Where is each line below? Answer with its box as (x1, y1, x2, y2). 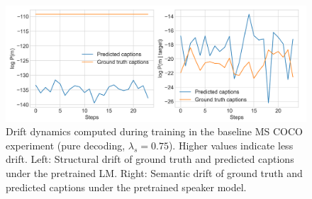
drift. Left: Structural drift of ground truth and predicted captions (6, 152, 294, 166)
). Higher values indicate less (168, 137, 294, 152)
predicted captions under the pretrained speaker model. (6, 179, 247, 194)
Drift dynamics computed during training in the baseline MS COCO (6, 124, 303, 139)
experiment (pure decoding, (6, 137, 126, 152)
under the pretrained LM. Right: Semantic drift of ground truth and (6, 165, 303, 180)
